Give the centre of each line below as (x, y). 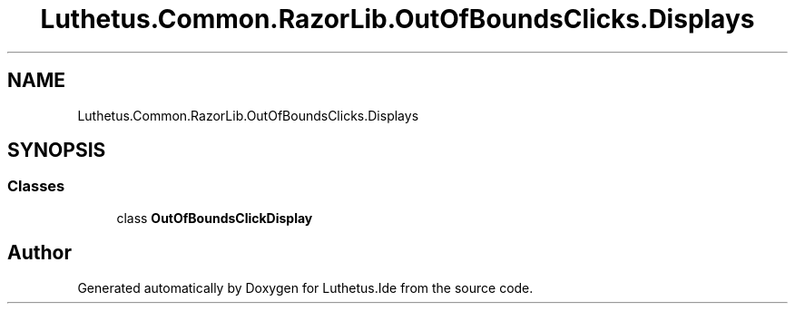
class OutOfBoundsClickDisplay (215, 218)
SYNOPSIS (57, 151)
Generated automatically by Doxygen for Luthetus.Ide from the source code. (305, 287)
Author (39, 253)
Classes (36, 186)
